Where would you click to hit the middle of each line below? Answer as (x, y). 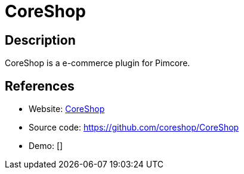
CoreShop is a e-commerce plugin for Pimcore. (98, 63)
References (40, 86)
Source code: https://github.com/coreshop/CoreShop (134, 128)
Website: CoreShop (67, 109)
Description (40, 40)
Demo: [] (46, 146)
